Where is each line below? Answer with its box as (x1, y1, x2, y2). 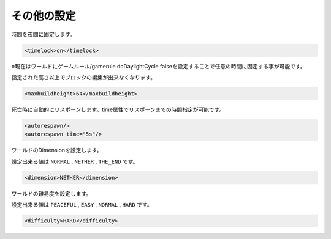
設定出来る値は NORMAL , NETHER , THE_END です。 (11, 158, 139, 165)
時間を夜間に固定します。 (11, 31, 76, 38)
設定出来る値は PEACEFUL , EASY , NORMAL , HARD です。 (11, 200, 153, 208)
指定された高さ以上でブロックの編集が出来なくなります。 (11, 73, 156, 81)
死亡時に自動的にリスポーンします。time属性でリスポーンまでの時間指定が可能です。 (11, 106, 225, 113)
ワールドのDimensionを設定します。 (11, 147, 102, 154)
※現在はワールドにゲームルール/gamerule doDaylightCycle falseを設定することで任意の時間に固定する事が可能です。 (11, 62, 306, 70)
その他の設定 (11, 9, 77, 23)
